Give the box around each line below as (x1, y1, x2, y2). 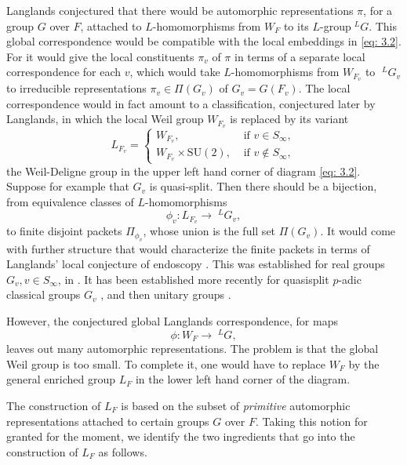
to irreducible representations (6, 80, 147, 96)
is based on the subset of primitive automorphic (121, 397, 351, 413)
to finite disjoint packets (6, 223, 122, 239)
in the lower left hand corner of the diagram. (135, 371, 351, 387)
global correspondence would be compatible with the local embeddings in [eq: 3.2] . (6, 33, 402, 49)
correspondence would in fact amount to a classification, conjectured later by (6, 95, 376, 111)
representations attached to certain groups (6, 412, 209, 429)
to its (283, 17, 309, 34)
